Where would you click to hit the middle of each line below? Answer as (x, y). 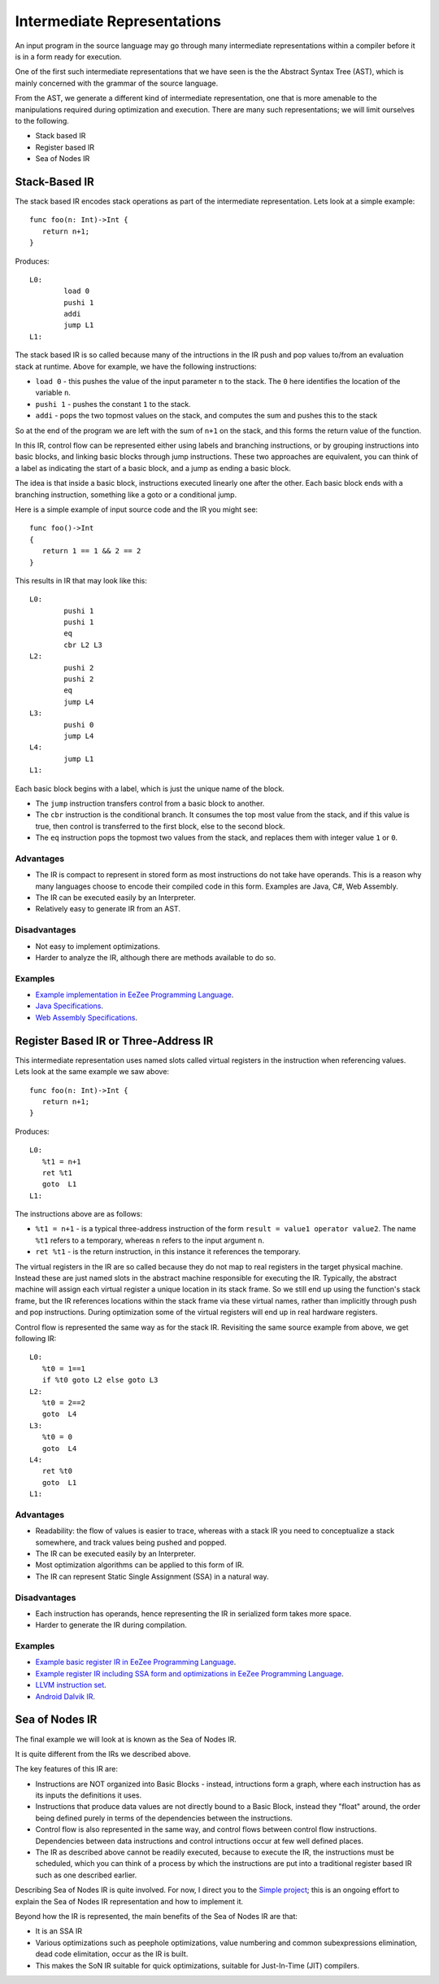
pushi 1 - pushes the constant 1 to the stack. (113, 404)
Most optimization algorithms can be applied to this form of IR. (140, 1565)
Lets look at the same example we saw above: (92, 1072)
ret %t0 (57, 1471)
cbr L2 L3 (83, 645)
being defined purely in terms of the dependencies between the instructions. (164, 1818)
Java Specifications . (69, 1006)
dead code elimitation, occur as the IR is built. (112, 1954)
